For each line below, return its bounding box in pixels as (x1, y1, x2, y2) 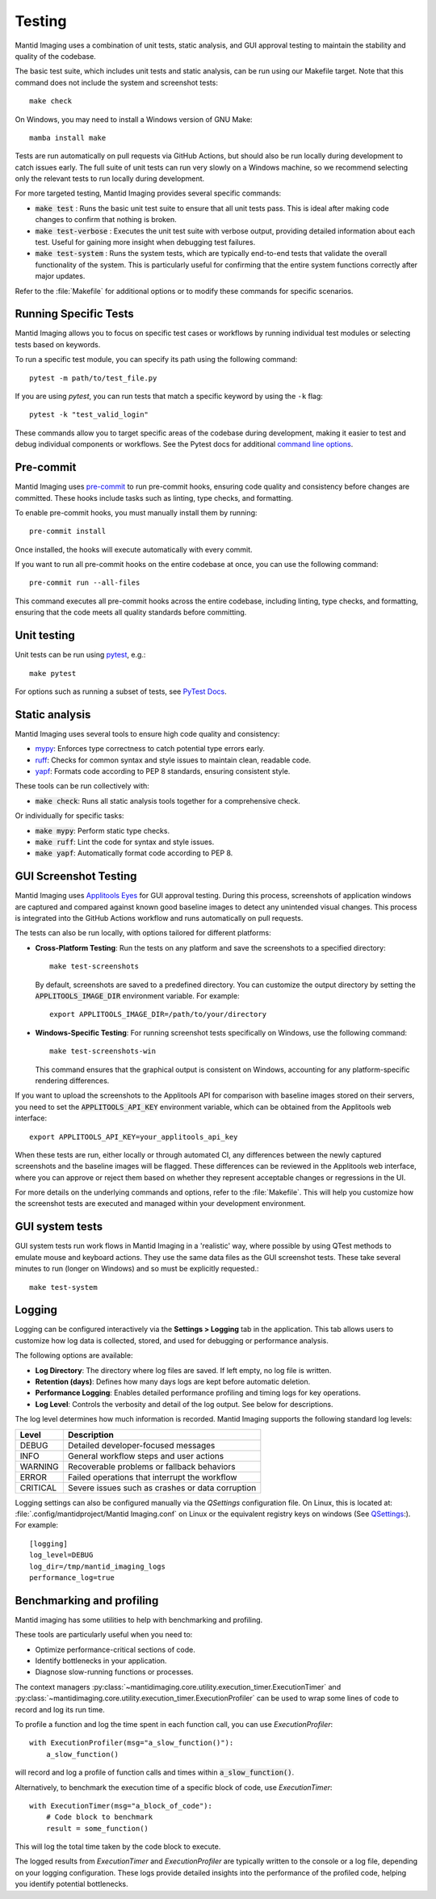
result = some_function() (45, 1824, 149, 1833)
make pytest (29, 669, 77, 678)
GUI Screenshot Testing (15, 869, 137, 884)
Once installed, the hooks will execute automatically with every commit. (15, 544, 254, 554)
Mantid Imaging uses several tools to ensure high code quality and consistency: (15, 729, 280, 738)
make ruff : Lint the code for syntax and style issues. (35, 837, 215, 847)
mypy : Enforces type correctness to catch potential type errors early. (35, 744, 266, 754)
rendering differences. (35, 1075, 110, 1086)
